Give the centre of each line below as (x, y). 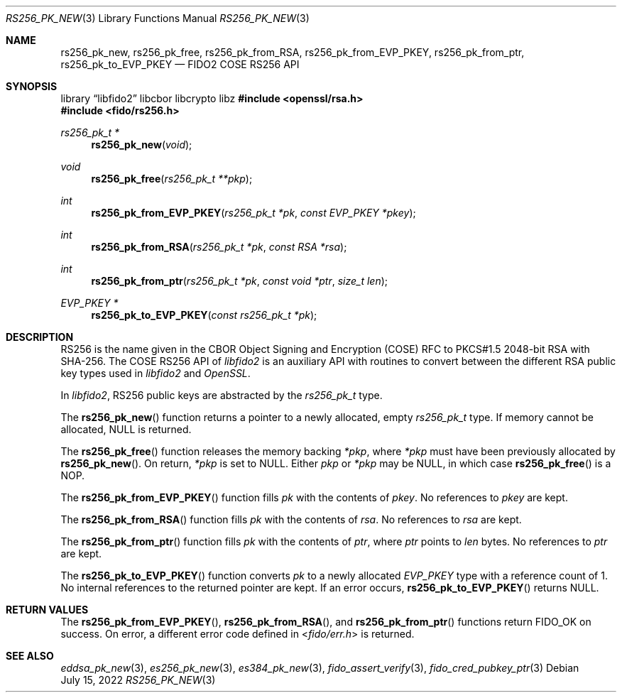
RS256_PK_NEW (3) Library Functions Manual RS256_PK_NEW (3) (158, 18)
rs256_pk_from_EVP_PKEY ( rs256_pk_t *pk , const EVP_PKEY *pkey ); (253, 213)
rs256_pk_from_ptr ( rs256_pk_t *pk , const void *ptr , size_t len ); (240, 281)
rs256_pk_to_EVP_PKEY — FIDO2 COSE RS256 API (180, 64)
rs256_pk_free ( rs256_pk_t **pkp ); (172, 179)
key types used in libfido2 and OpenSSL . (155, 373)
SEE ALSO (30, 656)
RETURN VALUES (47, 610)
